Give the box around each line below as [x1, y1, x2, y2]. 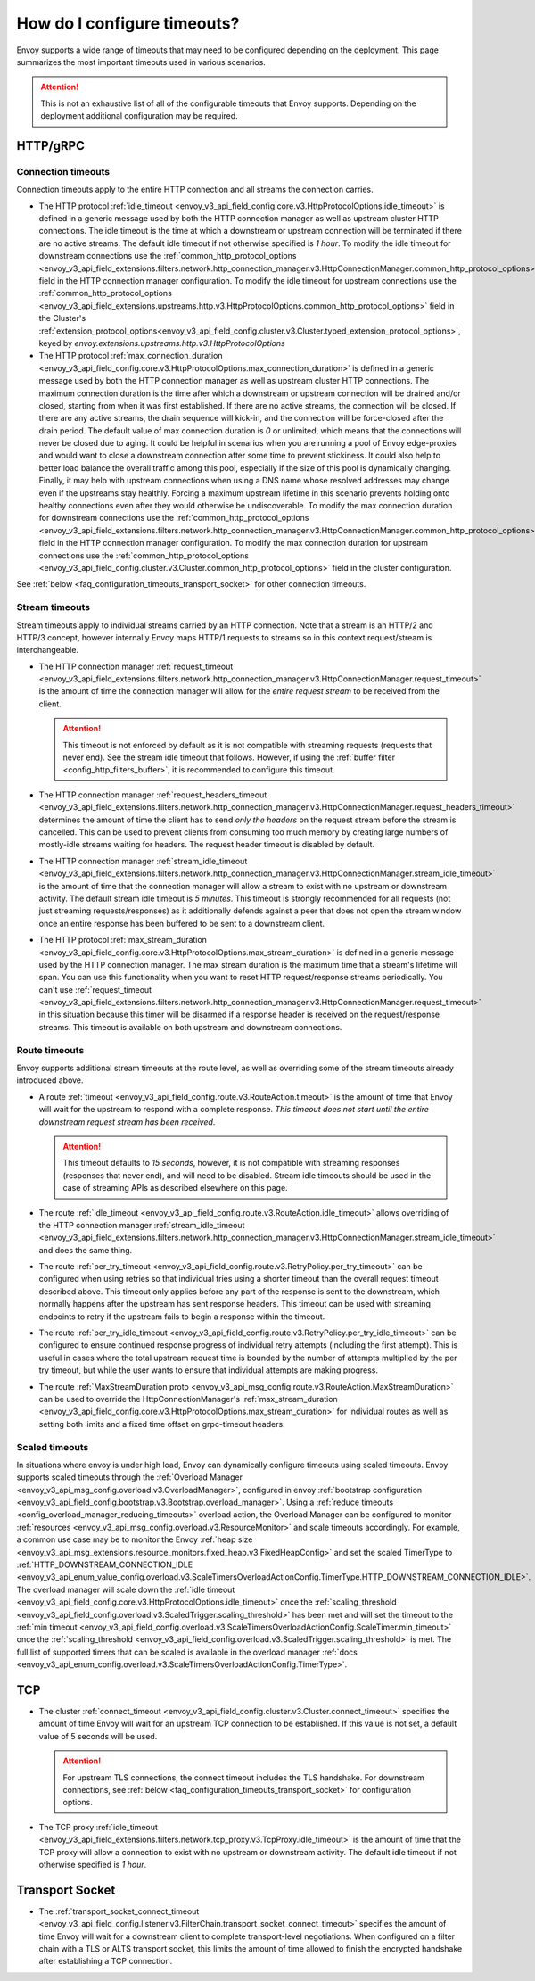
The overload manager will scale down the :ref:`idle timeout [16, 1584, 235, 1595]
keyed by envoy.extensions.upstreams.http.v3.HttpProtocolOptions [38, 337, 285, 348]
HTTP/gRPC [16, 138, 85, 153]
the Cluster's [38, 313, 86, 324]
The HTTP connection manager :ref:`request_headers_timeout [38, 789, 267, 800]
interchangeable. [16, 645, 79, 656]
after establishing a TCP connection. [38, 1956, 173, 1967]
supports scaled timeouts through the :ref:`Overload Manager [16, 1472, 243, 1482]
